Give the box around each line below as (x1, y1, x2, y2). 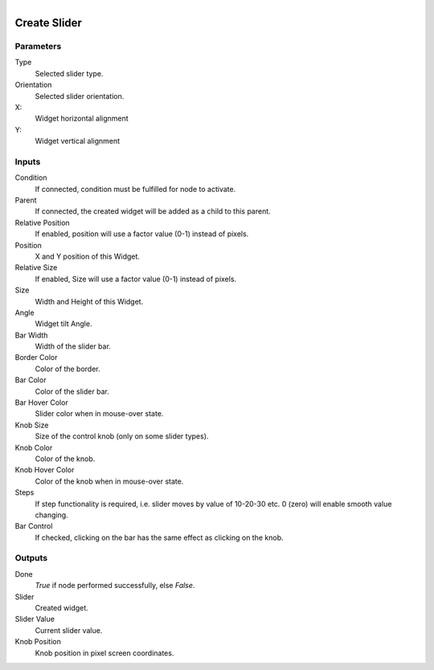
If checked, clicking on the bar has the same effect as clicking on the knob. (35, 533, 285, 542)
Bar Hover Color (14, 398, 68, 407)
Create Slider (14, 16, 82, 30)
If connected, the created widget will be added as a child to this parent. (35, 206, 271, 216)
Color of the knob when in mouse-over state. (35, 476, 184, 486)
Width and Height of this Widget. (35, 296, 144, 306)
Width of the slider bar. (35, 341, 112, 351)
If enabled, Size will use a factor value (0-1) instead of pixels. (35, 274, 237, 284)
